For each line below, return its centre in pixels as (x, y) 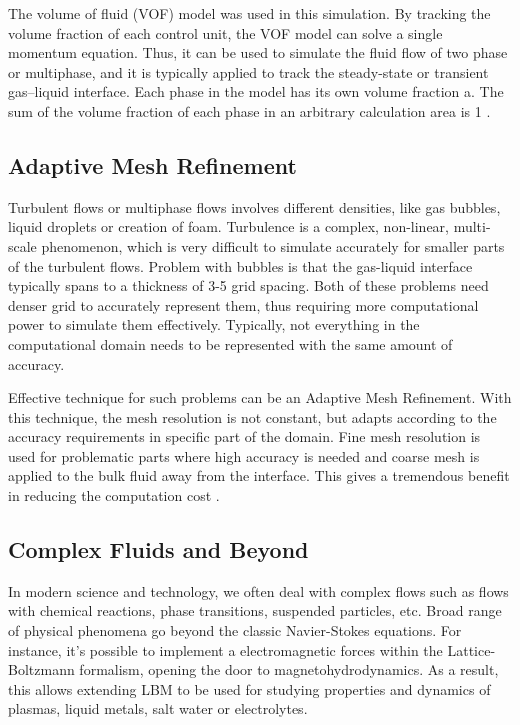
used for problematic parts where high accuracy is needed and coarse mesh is (244, 455)
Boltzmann (41, 669)
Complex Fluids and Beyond (158, 549)
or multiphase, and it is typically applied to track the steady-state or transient (248, 71)
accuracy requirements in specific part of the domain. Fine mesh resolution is (244, 436)
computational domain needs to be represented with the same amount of (230, 343)
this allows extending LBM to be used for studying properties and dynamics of (249, 688)
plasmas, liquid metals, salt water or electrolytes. (158, 708)
